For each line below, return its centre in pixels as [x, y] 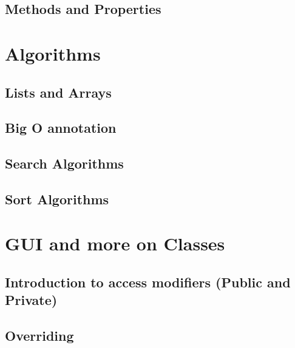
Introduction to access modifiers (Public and [148, 282]
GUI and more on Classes [115, 243]
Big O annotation [61, 128]
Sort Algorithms [57, 199]
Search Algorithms [64, 163]
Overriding [39, 336]
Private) [31, 300]
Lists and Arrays [58, 92]
